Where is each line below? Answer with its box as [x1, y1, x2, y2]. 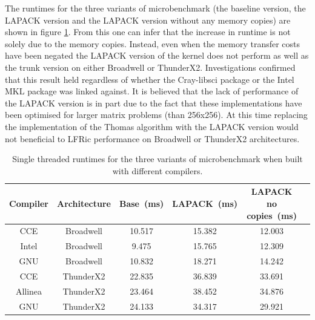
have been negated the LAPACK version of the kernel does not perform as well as [5, 49, 309, 62]
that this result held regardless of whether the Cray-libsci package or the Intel [5, 73, 294, 85]
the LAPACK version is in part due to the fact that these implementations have [5, 96, 302, 109]
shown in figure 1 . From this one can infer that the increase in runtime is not [5, 25, 291, 38]
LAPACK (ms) [172, 197, 238, 209]
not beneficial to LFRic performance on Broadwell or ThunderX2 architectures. [5, 132, 300, 145]
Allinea [15, 284, 42, 297]
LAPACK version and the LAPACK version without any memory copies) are [5, 13, 291, 26]
